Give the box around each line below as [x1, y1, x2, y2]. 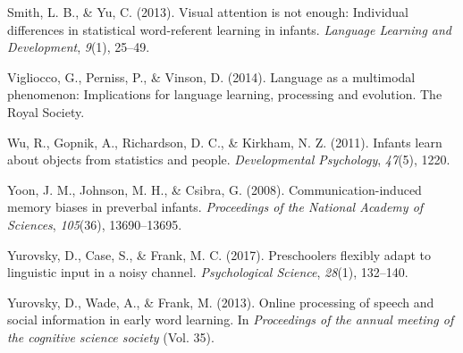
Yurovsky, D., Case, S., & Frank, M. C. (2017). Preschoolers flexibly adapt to [7, 245, 431, 264]
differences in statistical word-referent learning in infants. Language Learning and [7, 20, 452, 38]
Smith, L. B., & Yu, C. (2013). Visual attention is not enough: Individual [7, 3, 408, 21]
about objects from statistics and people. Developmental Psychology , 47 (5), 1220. [7, 150, 450, 169]
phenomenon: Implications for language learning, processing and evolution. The [7, 85, 442, 104]
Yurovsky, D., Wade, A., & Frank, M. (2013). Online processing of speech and [7, 292, 434, 311]
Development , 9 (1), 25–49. [7, 38, 150, 56]
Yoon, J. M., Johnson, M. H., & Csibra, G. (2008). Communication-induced [7, 180, 422, 198]
